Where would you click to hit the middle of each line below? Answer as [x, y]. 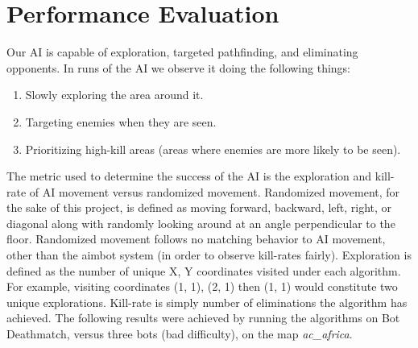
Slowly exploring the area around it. [114, 95]
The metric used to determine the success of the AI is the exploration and [189, 176]
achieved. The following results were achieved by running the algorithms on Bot [203, 318]
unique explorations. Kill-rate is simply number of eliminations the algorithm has [207, 302]
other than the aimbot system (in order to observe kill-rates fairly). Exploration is [209, 255]
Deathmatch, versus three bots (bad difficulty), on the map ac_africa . [180, 334]
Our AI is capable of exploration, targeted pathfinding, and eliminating [182, 52]
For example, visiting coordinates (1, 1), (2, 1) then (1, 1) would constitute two [202, 286]
